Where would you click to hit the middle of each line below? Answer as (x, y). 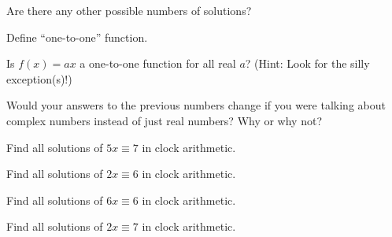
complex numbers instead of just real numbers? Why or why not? (165, 120)
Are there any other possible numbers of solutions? (129, 10)
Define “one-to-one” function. (77, 37)
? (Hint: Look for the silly (307, 63)
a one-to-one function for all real (158, 63)
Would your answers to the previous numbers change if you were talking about (196, 105)
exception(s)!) (39, 78)
